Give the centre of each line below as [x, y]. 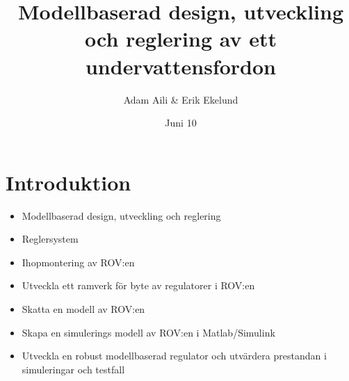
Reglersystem [50, 239]
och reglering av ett [181, 39]
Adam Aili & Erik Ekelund [181, 99]
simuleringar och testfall [73, 369]
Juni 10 [181, 123]
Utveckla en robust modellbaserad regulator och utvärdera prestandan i [174, 356]
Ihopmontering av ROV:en [78, 262]
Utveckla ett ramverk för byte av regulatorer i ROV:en [138, 285]
